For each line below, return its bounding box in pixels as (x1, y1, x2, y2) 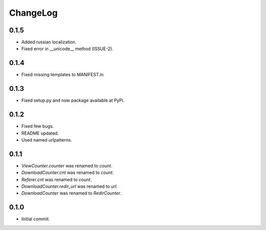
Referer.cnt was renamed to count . (21, 176, 92, 182)
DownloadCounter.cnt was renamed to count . (21, 170, 114, 175)
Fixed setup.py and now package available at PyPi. (21, 97, 125, 103)
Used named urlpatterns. (21, 137, 72, 143)
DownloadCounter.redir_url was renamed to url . (21, 183, 118, 189)
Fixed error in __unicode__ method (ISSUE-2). (21, 46, 113, 52)
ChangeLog (9, 7, 58, 18)
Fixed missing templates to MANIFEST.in (21, 72, 104, 78)
